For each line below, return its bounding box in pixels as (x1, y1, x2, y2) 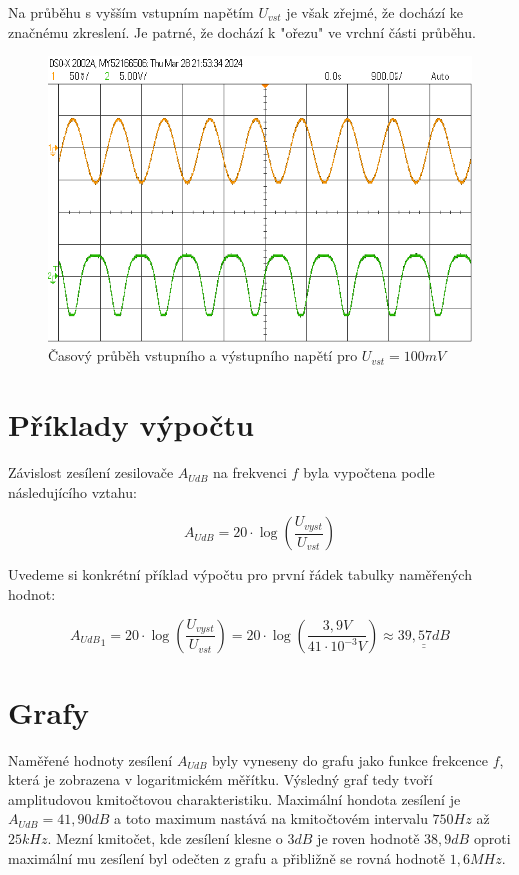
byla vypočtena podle (303, 462, 435, 483)
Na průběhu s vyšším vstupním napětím (8, 2, 254, 22)
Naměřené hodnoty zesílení (8, 749, 173, 770)
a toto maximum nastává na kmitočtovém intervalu (114, 808, 428, 829)
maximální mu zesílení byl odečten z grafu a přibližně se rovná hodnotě (8, 847, 445, 868)
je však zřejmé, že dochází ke (286, 2, 463, 22)
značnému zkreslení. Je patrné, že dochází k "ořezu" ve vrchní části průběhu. (8, 21, 476, 42)
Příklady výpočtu (8, 404, 254, 445)
